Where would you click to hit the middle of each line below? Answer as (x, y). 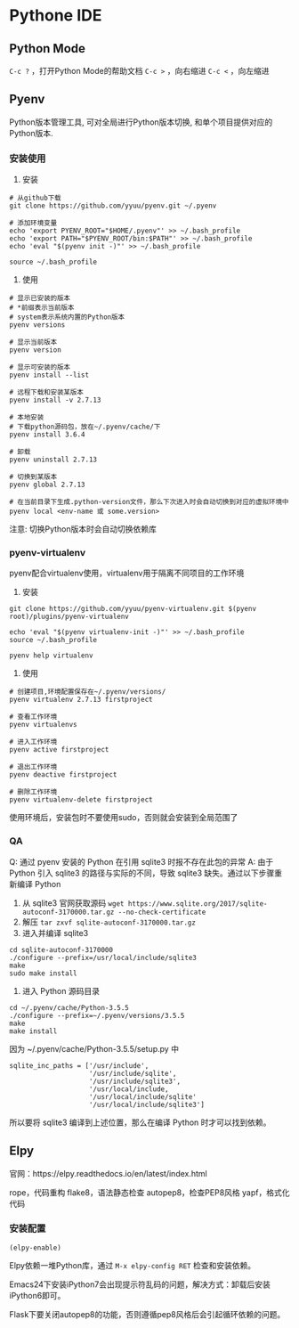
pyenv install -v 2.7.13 (55, 400)
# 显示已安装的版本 (40, 298)
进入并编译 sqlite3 (55, 933)
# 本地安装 (27, 418)
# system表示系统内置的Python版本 (67, 317)
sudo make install (43, 973)
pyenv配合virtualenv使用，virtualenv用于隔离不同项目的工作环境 (127, 573)
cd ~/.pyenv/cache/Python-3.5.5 (69, 1007)
